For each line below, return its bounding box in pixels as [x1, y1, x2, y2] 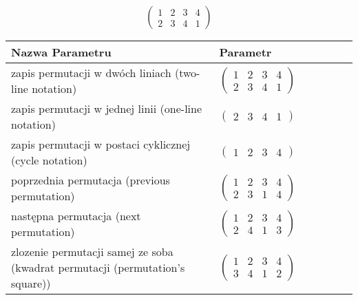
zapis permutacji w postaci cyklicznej [11, 136, 191, 153]
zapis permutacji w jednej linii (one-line [11, 100, 202, 117]
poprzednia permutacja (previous [11, 172, 170, 189]
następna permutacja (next [11, 208, 141, 224]
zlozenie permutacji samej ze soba [11, 244, 173, 260]
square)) [11, 275, 51, 292]
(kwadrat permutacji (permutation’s [11, 259, 185, 276]
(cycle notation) [11, 152, 87, 169]
